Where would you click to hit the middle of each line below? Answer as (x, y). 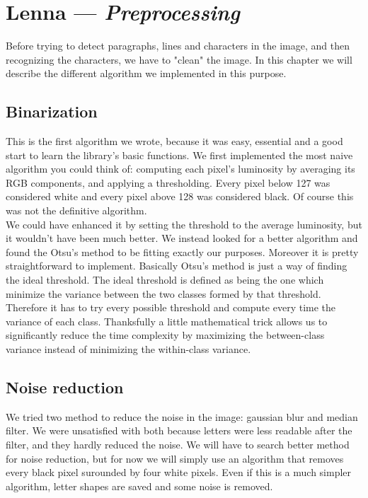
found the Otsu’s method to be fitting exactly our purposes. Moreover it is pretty (182, 251)
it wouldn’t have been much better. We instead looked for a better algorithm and (182, 238)
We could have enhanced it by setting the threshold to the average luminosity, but (184, 224)
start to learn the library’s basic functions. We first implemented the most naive (179, 155)
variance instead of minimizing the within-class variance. (128, 349)
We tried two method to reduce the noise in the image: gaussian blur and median (182, 416)
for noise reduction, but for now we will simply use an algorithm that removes (175, 458)
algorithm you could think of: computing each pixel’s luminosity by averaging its (180, 169)
